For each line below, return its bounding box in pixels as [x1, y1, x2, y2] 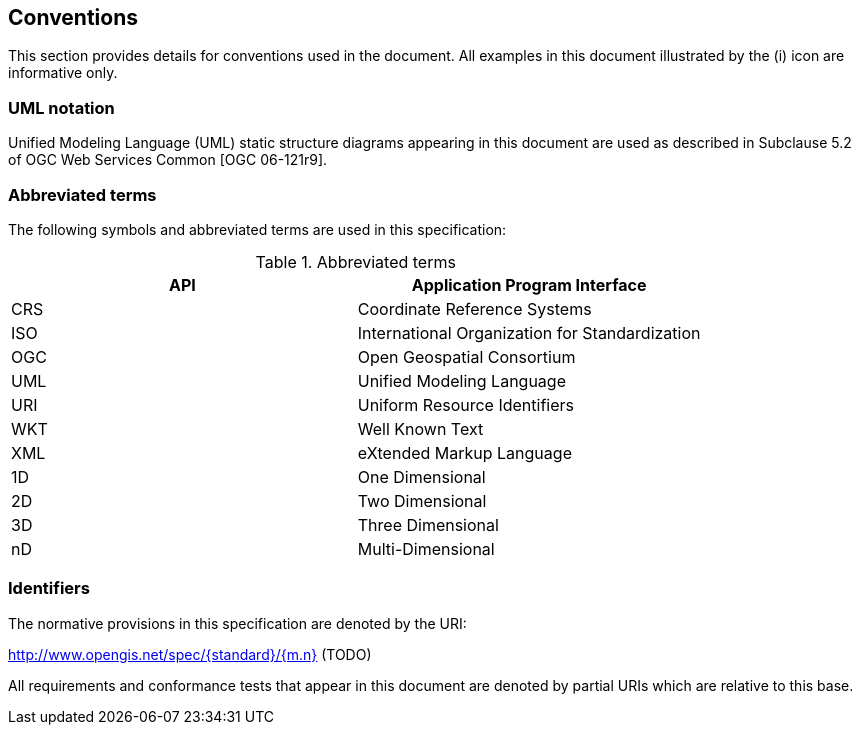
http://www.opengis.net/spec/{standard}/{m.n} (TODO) [8, 645, 372, 663]
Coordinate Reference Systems [357, 298, 592, 319]
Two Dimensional [357, 490, 487, 511]
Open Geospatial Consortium [357, 346, 576, 367]
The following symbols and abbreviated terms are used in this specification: [8, 220, 507, 238]
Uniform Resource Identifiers [357, 394, 575, 415]
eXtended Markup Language [357, 442, 572, 463]
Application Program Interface [411, 274, 647, 295]
